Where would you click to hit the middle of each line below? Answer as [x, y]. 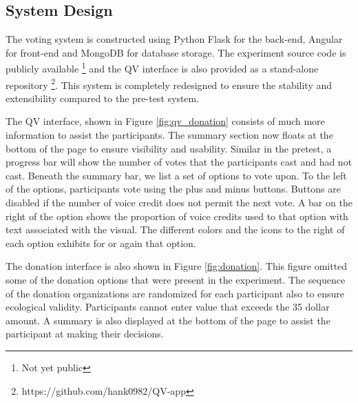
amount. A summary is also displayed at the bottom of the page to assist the [168, 320]
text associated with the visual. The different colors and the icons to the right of [175, 229]
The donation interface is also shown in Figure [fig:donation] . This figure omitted [177, 266]
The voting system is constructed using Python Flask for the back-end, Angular [174, 39]
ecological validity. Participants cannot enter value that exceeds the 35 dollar [168, 307]
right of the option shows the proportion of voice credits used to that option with [177, 216]
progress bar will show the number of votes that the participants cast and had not [179, 162]
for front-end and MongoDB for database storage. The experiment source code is [176, 52]
